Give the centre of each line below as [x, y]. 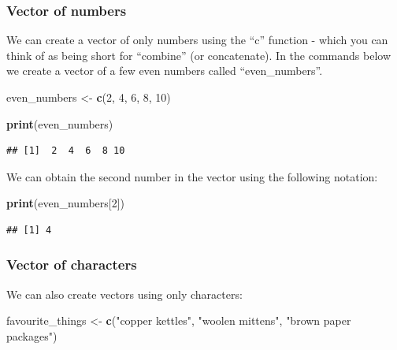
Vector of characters [72, 264]
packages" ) [32, 335]
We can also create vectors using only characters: [124, 294]
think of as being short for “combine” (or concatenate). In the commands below [198, 55]
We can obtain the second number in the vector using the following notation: [192, 176]
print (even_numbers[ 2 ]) [66, 203]
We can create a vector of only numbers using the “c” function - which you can [197, 40]
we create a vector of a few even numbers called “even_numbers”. [165, 71]
